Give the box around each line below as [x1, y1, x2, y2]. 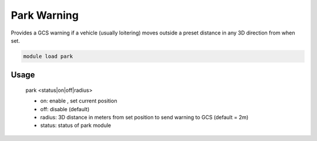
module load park [23, 53, 73, 60]
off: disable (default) [40, 105, 90, 112]
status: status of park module [40, 122, 112, 129]
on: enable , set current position [40, 97, 117, 105]
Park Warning [11, 9, 79, 22]
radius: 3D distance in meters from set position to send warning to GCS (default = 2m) [40, 114, 249, 121]
